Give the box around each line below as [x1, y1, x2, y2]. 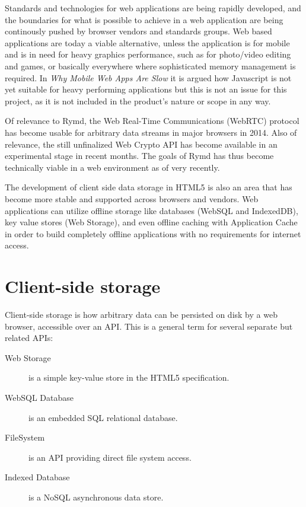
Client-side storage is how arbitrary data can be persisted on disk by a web [5, 308, 278, 320]
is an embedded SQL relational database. [28, 411, 178, 423]
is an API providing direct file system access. [28, 451, 192, 463]
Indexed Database [5, 471, 70, 483]
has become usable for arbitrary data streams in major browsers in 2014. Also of [5, 126, 297, 138]
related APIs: [5, 331, 53, 344]
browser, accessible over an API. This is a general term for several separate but [5, 320, 293, 332]
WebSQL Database [5, 391, 74, 403]
